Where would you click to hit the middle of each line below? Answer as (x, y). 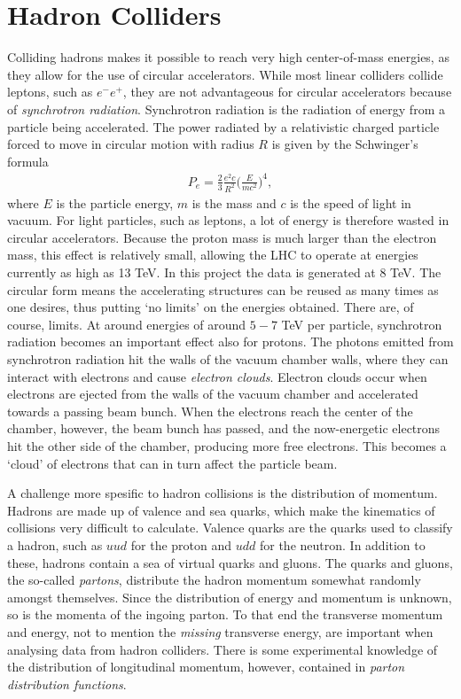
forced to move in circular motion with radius (131, 144)
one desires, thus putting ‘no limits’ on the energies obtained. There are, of (211, 307)
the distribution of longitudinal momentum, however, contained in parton (206, 667)
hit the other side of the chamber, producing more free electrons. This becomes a (227, 446)
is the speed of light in (351, 202)
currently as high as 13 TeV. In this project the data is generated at (191, 272)
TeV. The (416, 272)
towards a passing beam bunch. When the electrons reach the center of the (210, 411)
